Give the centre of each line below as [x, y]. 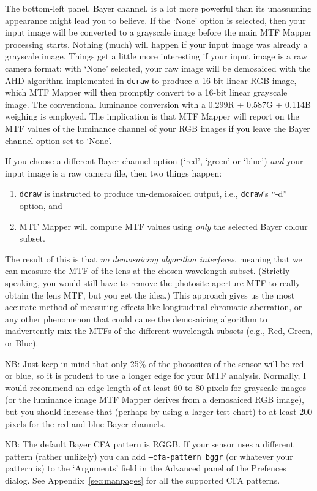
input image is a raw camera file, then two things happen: [114, 173]
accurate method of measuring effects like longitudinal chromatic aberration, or [154, 307]
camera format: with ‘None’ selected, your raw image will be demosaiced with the [158, 68]
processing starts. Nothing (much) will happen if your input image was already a [156, 44]
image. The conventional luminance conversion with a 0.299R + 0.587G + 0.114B [158, 104]
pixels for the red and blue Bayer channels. [85, 423]
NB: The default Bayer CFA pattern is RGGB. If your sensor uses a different [149, 444]
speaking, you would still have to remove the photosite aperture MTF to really [153, 283]
